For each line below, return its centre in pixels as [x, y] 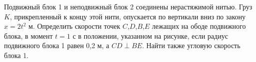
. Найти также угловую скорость [191, 45]
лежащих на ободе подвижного [199, 26]
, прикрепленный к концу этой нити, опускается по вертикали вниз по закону [128, 16]
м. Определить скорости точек [74, 26]
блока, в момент [28, 35]
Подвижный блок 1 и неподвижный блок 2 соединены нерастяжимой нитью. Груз [128, 6]
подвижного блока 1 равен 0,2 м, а [57, 45]
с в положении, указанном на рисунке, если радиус [150, 35]
